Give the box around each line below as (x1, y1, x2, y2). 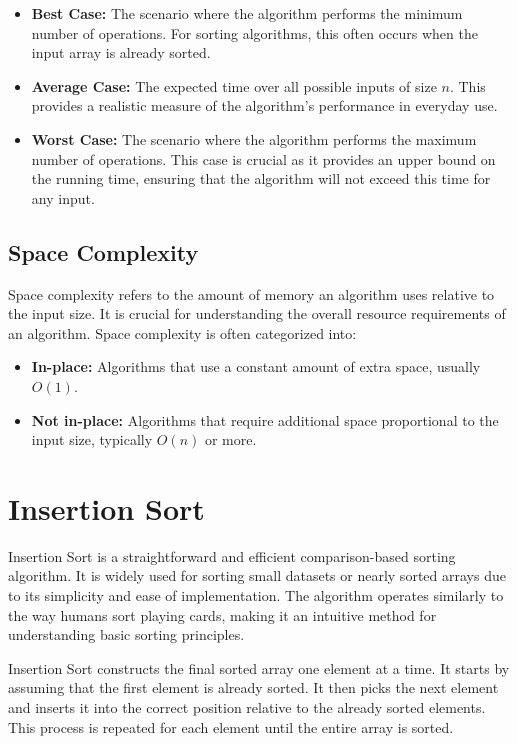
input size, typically (31, 429, 153, 450)
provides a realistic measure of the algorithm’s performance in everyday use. (31, 95, 498, 116)
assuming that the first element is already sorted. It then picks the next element (8, 677, 499, 698)
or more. (204, 429, 257, 450)
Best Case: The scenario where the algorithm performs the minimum (31, 3, 463, 23)
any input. (31, 187, 95, 208)
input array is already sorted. (31, 42, 211, 63)
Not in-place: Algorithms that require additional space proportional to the (31, 409, 499, 430)
